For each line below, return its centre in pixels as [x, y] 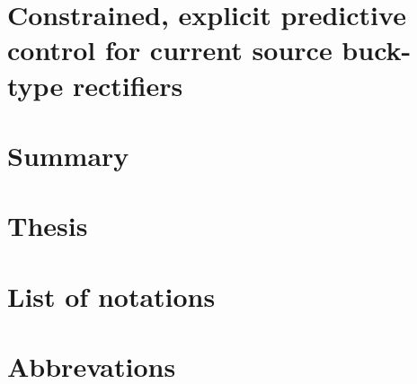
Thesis [48, 226]
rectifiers [128, 85]
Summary [68, 155]
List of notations [111, 296]
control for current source [170, 50]
